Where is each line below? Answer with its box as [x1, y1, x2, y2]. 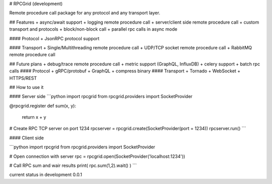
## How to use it [9, 84, 44, 90]
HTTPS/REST [9, 75, 37, 81]
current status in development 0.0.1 [9, 171, 83, 178]
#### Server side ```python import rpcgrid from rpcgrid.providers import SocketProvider [9, 94, 193, 100]
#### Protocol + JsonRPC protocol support [9, 35, 100, 41]
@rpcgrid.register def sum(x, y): [9, 103, 77, 109]
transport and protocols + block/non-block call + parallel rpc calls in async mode [9, 26, 177, 32]
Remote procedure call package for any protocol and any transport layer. [9, 10, 161, 16]
